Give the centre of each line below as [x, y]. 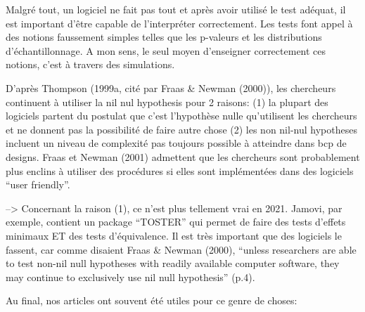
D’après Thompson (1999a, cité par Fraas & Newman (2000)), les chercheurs [171, 87]
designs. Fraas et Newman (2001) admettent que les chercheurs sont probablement [183, 156]
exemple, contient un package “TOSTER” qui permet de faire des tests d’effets [176, 222]
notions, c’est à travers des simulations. [90, 64]
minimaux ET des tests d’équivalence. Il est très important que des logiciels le [174, 235]
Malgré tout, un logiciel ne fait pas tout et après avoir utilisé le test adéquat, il [176, 9]
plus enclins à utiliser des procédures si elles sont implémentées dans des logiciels [180, 170]
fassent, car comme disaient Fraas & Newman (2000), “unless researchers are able [181, 249]
